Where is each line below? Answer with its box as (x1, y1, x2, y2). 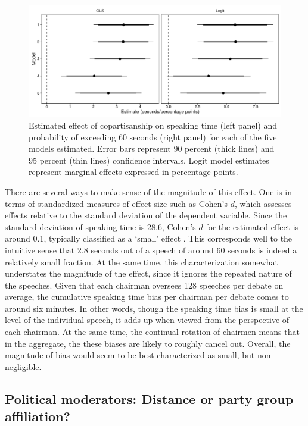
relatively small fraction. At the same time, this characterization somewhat (5, 255, 278, 268)
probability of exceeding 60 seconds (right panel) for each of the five (29, 130, 277, 143)
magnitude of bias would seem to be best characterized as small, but (5, 349, 255, 361)
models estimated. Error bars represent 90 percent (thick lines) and (29, 142, 275, 155)
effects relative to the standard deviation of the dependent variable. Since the (5, 209, 287, 221)
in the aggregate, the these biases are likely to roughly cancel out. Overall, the (5, 337, 291, 349)
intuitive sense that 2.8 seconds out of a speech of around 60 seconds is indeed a (5, 243, 297, 256)
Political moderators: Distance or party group (5, 389, 294, 408)
